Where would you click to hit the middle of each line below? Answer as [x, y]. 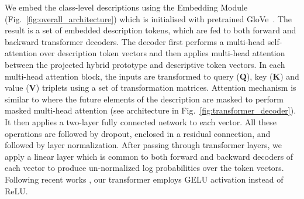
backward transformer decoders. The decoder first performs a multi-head [135, 41]
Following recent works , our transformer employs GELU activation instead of [144, 179]
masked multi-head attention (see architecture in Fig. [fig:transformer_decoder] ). [151, 110]
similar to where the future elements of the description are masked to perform [144, 99]
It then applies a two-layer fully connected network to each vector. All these [141, 121]
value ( [17, 88]
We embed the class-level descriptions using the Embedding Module [126, 7]
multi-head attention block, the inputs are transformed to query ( [122, 76]
